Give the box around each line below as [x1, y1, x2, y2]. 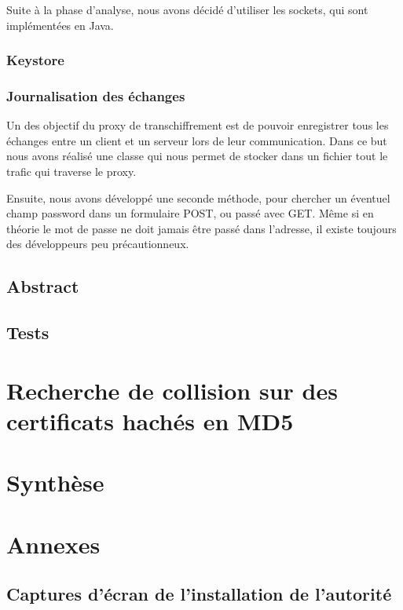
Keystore [6, 50, 64, 70]
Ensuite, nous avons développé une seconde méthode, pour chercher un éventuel [6, 189, 390, 206]
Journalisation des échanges [6, 86, 185, 105]
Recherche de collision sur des [6, 374, 338, 406]
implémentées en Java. [6, 16, 114, 33]
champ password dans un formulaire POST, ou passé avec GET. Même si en [6, 205, 374, 221]
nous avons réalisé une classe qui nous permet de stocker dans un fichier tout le [6, 148, 388, 164]
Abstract [6, 274, 79, 298]
